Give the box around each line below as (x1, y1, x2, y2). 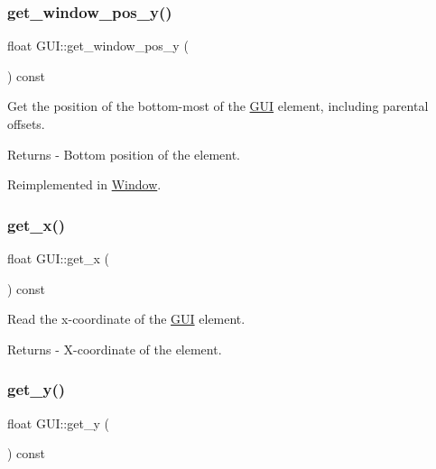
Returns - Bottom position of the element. (7, 144, 241, 163)
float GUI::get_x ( (7, 249, 109, 267)
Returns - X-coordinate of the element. (7, 339, 222, 358)
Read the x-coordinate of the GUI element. (7, 309, 246, 328)
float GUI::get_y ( (7, 413, 109, 432)
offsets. (7, 115, 45, 133)
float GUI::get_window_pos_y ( (7, 36, 189, 55)
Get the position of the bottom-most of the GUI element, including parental (7, 97, 429, 115)
